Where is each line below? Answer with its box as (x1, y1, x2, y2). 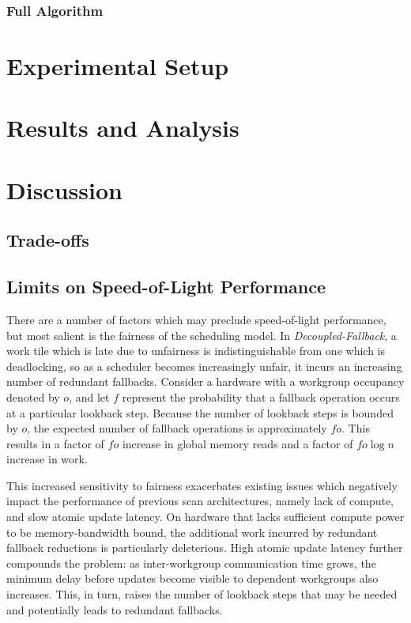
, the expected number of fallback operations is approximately (27, 420, 327, 436)
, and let (69, 388, 110, 405)
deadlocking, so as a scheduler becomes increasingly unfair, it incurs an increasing (6, 357, 402, 374)
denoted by (6, 388, 60, 405)
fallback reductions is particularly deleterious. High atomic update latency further (6, 539, 403, 556)
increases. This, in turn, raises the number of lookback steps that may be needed (6, 586, 398, 602)
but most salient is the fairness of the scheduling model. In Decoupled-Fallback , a (6, 327, 397, 343)
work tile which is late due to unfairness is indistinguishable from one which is (6, 342, 385, 359)
